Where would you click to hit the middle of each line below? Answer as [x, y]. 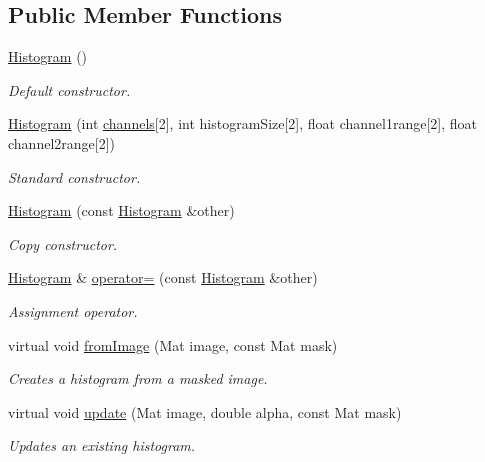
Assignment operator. [73, 310]
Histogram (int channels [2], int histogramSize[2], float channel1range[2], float [243, 123]
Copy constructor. [63, 243]
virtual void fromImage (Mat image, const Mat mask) [173, 344]
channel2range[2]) [62, 142]
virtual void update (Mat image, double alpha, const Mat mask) [205, 411]
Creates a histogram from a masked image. [138, 378]
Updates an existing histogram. [102, 445]
